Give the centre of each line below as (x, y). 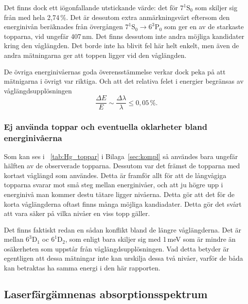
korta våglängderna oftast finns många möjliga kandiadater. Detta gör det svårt (123, 204)
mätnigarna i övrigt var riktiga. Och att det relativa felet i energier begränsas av (124, 81)
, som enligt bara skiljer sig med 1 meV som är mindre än (151, 239)
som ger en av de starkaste (204, 27)
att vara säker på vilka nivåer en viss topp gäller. (77, 213)
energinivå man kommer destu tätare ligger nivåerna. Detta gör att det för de (119, 194)
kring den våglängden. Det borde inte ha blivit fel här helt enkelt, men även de (122, 45)
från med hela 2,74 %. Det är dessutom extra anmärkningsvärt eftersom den (117, 17)
